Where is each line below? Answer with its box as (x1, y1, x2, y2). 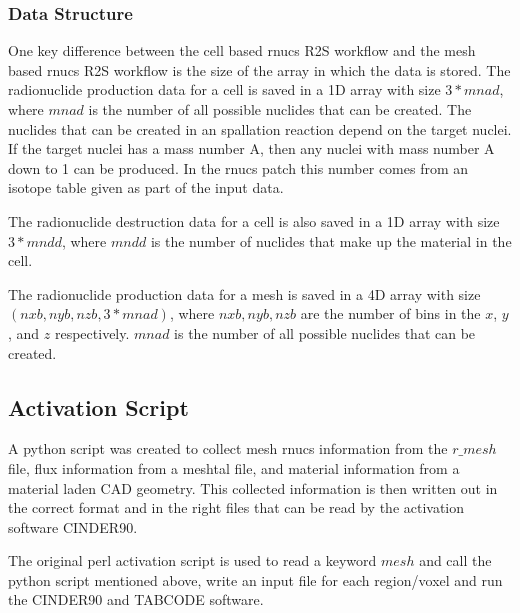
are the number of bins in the (300, 303, 481, 324)
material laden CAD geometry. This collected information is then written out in (8, 477, 498, 498)
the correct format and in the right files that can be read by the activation (8, 497, 465, 518)
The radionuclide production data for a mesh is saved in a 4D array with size (8, 283, 481, 304)
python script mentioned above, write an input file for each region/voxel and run (8, 569, 503, 590)
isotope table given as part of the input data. (8, 177, 284, 198)
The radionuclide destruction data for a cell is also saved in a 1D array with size (8, 210, 500, 231)
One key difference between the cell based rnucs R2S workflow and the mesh (8, 40, 476, 61)
